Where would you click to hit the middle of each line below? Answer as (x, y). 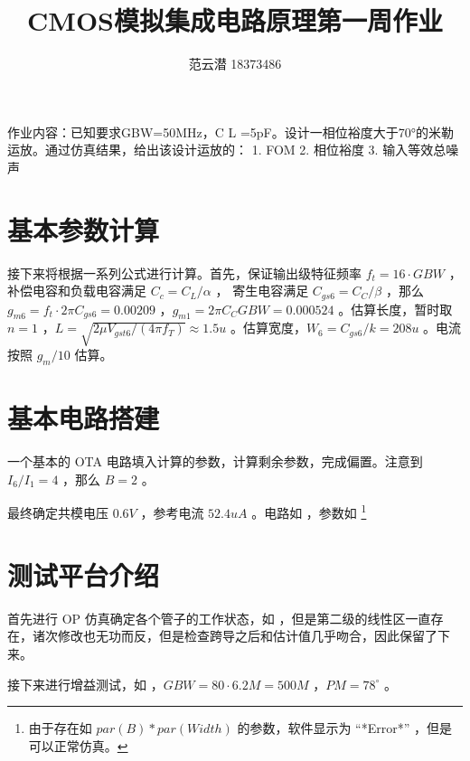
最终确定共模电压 (58, 512)
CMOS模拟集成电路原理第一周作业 (235, 20)
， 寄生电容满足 (262, 291)
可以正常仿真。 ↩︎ (78, 745)
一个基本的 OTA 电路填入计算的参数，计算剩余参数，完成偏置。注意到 (215, 461)
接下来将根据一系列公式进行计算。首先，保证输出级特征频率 (184, 272)
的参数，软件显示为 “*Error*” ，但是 (344, 728)
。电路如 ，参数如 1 (309, 511)
